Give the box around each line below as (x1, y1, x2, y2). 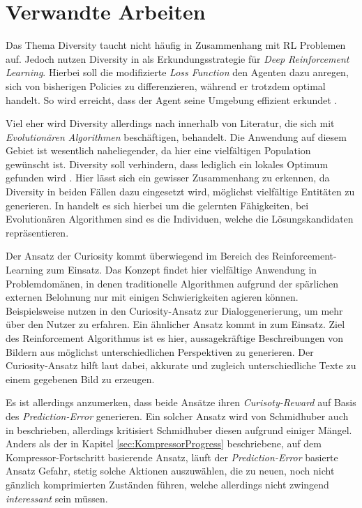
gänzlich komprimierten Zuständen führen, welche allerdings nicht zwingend (6, 477, 329, 491)
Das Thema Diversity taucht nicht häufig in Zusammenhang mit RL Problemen (6, 38, 346, 52)
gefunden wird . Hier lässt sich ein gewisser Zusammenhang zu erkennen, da (6, 170, 330, 185)
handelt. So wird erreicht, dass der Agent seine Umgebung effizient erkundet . (6, 92, 338, 107)
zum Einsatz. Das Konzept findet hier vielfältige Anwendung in (46, 262, 317, 277)
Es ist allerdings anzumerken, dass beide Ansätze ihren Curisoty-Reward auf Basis (6, 395, 356, 410)
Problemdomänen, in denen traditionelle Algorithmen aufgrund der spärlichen (6, 276, 338, 290)
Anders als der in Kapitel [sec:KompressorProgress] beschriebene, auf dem (6, 436, 322, 451)
